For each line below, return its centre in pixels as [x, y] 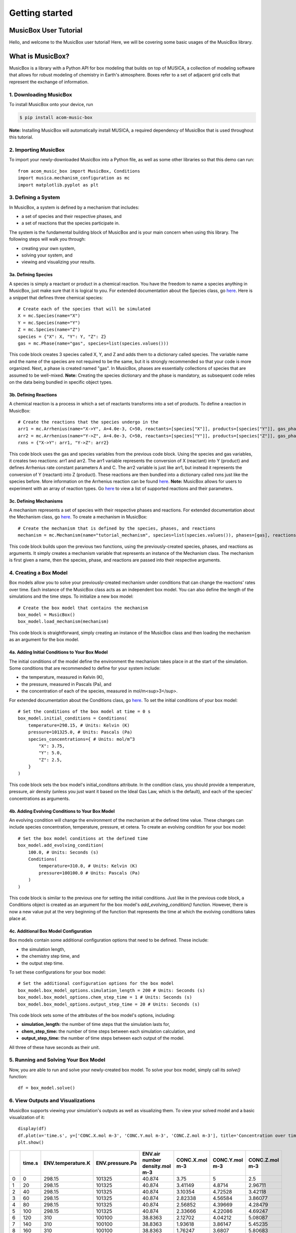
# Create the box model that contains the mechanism [83, 608]
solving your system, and [47, 255]
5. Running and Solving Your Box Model [57, 1060]
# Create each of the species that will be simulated [84, 309]
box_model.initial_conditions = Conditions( [73, 718]
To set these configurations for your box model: [57, 972]
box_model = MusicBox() [47, 615]
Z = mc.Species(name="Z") [49, 330]
